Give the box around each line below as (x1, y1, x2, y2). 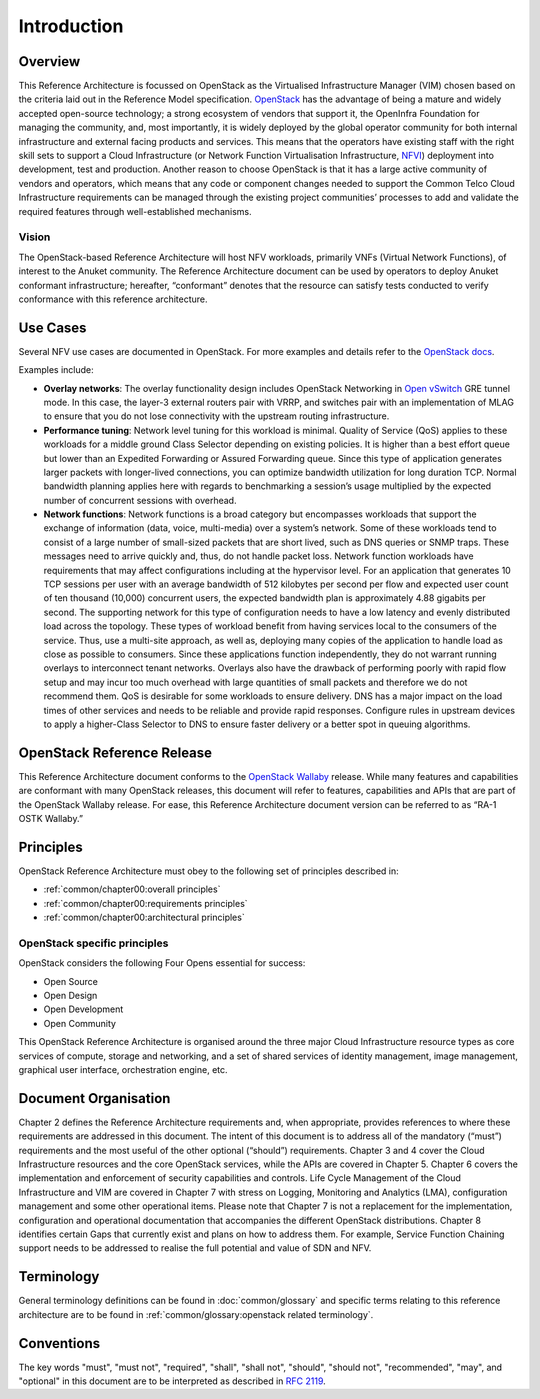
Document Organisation (18, 1090, 171, 1107)
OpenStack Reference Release (18, 744, 213, 761)
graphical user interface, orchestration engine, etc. (18, 1063, 229, 1075)
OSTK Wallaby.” (18, 813, 84, 825)
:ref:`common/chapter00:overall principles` (43, 883, 221, 895)
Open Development (43, 1003, 124, 1015)
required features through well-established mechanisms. (18, 205, 252, 217)
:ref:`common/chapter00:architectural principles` (43, 911, 245, 924)
